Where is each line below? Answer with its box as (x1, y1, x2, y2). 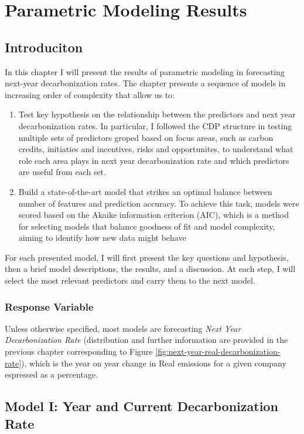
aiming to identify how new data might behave (18, 231, 186, 244)
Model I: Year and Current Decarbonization (5, 397, 278, 415)
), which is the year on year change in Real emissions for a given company (21, 356, 286, 369)
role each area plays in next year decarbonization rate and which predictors (18, 154, 289, 166)
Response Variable (5, 299, 94, 314)
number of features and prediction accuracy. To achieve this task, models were (18, 197, 299, 209)
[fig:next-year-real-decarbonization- (155, 345, 281, 358)
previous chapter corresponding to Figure (5, 345, 153, 358)
